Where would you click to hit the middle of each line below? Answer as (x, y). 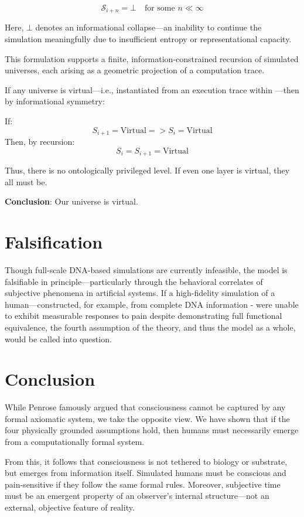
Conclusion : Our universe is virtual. (71, 201)
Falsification (54, 242)
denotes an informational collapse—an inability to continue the (148, 27)
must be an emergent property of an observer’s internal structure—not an (137, 496)
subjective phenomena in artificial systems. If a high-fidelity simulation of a (140, 293)
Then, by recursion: (40, 142)
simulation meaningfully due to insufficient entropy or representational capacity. (148, 39)
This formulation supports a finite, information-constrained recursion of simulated (152, 58)
